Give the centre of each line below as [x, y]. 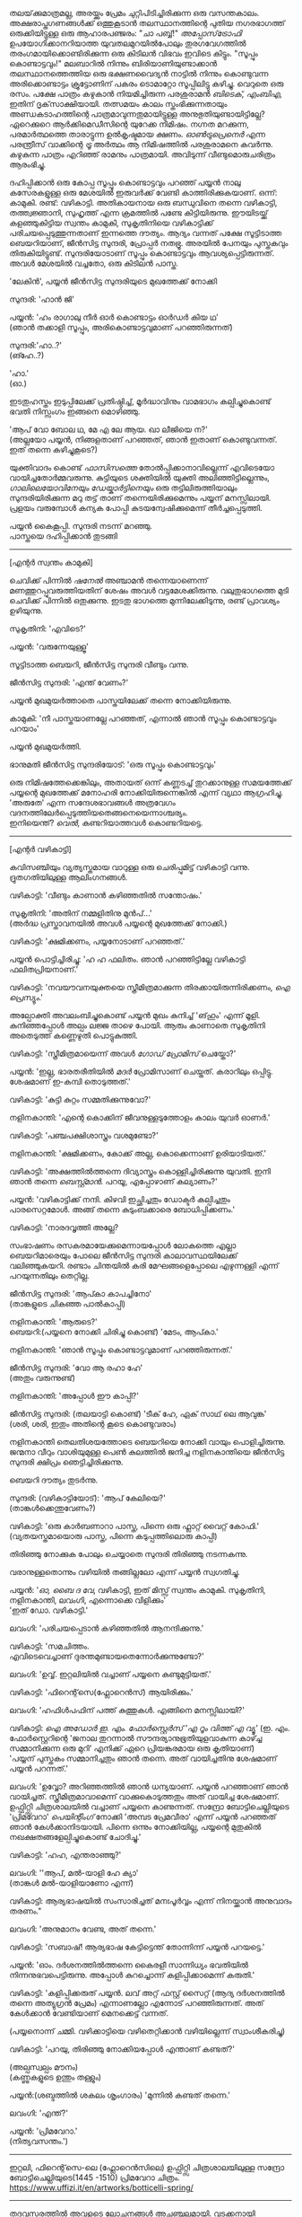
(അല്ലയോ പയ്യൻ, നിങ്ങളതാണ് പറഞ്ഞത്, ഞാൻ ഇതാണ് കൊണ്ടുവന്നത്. [143, 440]
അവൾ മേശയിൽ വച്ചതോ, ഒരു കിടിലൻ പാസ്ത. [94, 263]
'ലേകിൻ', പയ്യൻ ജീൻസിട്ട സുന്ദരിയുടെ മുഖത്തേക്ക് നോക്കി [113, 281]
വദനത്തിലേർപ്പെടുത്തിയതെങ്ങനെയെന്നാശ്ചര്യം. [99, 813]
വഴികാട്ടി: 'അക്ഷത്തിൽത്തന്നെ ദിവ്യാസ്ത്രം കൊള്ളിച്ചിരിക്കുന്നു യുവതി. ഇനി [140, 1171]
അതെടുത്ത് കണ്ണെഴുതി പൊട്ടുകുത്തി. [73, 1035]
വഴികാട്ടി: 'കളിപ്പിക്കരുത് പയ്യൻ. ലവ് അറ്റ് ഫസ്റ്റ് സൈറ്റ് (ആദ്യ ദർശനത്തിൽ [147, 1993]
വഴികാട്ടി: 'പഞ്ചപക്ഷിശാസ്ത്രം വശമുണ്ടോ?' [84, 1135]
